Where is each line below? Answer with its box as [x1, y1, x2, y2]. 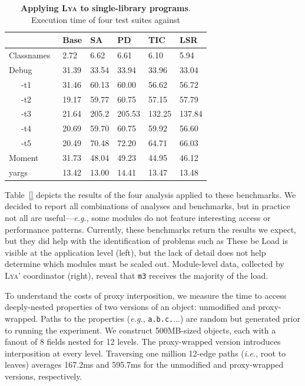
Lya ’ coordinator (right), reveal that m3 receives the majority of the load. [5, 269, 268, 282]
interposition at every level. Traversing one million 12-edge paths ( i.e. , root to [5, 347, 286, 359]
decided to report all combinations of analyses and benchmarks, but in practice [5, 200, 290, 212]
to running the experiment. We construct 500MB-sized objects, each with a [5, 324, 276, 336]
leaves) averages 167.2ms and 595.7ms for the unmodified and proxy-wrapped [5, 358, 284, 371]
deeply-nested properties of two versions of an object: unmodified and [5, 301, 256, 313]
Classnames [9, 49, 51, 61]
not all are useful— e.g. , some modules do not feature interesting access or [5, 212, 271, 224]
